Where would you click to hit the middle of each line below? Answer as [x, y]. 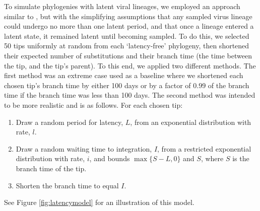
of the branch [229, 85]
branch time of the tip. [51, 168]
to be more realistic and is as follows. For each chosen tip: [93, 104]
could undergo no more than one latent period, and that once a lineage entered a [129, 26]
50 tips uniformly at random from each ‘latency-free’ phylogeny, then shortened [127, 46]
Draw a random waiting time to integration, [84, 148]
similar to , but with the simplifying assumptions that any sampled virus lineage [128, 16]
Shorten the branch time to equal [67, 185]
